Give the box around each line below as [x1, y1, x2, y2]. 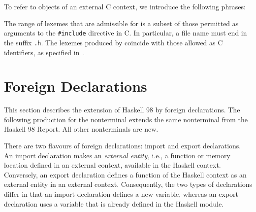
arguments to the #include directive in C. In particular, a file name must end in [4, 28, 247, 38]
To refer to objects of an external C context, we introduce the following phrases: [4, 1, 246, 11]
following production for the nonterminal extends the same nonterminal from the [4, 114, 248, 124]
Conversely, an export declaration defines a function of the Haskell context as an [4, 169, 247, 179]
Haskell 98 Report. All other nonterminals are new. [4, 124, 159, 134]
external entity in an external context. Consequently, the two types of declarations [4, 179, 252, 189]
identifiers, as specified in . [4, 47, 85, 57]
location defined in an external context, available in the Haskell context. [4, 160, 221, 170]
